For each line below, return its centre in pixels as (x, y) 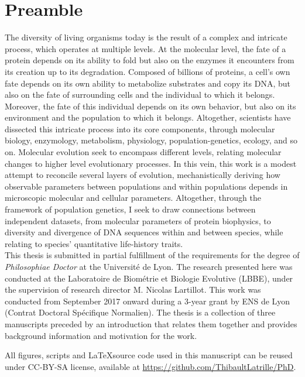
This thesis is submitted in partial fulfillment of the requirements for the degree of (152, 255)
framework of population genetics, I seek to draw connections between (130, 209)
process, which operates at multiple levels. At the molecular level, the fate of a (145, 48)
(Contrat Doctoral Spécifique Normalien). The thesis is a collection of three (140, 312)
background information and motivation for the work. (101, 335)
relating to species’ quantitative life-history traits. (94, 243)
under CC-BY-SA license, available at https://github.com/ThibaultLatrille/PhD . (150, 366)
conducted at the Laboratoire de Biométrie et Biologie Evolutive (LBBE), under (149, 278)
